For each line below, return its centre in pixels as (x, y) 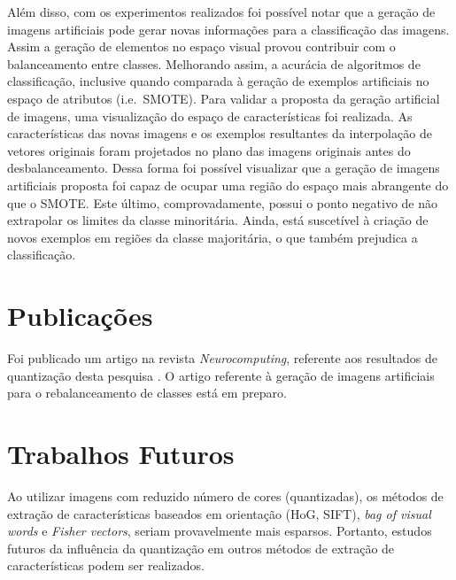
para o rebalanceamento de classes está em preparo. (147, 393)
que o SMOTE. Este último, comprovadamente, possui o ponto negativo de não (222, 202)
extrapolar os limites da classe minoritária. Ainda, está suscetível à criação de (218, 220)
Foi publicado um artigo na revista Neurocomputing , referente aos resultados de (222, 358)
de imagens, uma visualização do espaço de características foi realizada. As (210, 116)
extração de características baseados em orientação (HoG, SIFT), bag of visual (219, 513)
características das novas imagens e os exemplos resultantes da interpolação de (220, 133)
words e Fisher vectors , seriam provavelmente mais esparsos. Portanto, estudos (220, 531)
